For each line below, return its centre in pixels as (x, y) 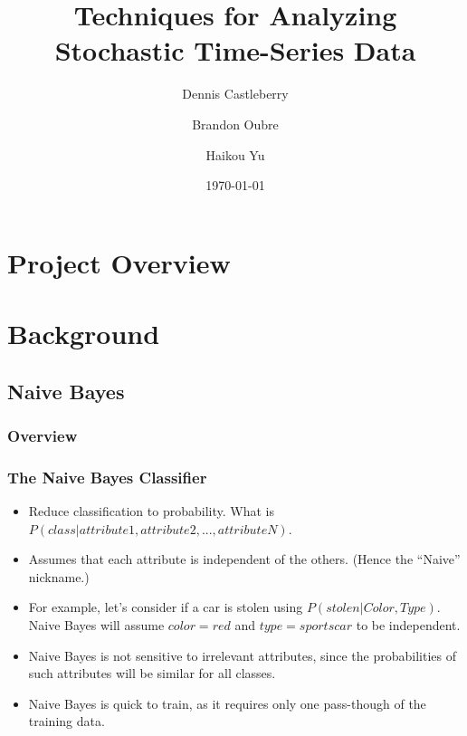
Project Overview (119, 262)
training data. (67, 721)
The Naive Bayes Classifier (107, 477)
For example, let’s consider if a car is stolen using (166, 607)
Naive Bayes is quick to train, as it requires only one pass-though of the (227, 703)
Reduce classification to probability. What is (151, 511)
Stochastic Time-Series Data (235, 50)
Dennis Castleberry (235, 94)
